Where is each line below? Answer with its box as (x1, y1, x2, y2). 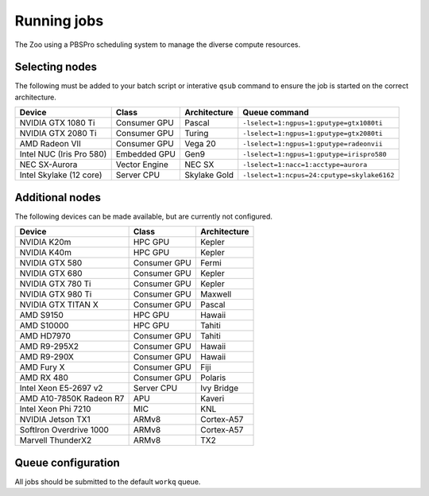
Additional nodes (14, 191, 102, 204)
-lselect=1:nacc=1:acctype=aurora (242, 160, 368, 169)
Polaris (199, 372, 226, 383)
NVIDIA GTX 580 (19, 258, 83, 269)
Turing (184, 128, 209, 139)
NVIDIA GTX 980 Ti (19, 289, 92, 300)
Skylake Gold (184, 169, 234, 180)
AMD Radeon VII (19, 138, 81, 149)
